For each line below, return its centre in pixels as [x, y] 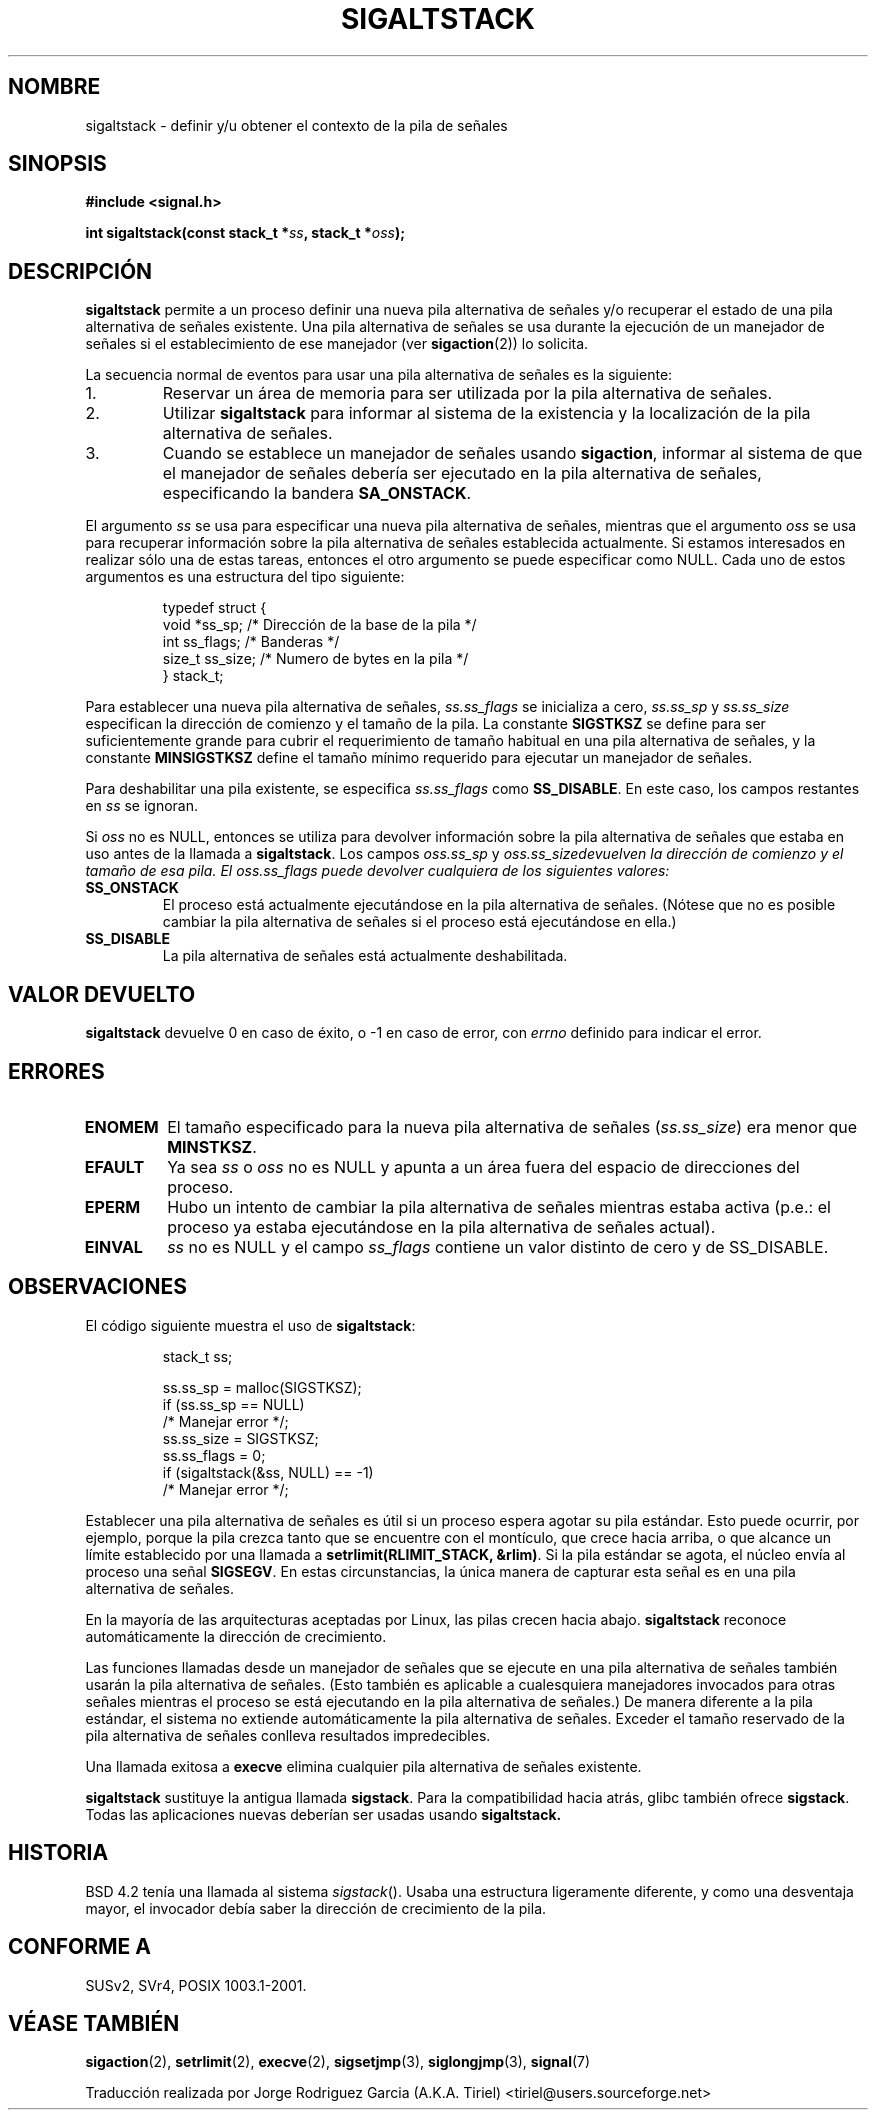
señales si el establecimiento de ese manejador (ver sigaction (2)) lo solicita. [337, 344]
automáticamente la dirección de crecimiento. [236, 1636]
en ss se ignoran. [142, 806]
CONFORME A [79, 1947]
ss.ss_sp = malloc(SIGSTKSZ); [262, 1387]
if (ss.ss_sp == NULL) [233, 1404]
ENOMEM [121, 1126]
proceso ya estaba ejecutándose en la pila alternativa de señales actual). [441, 1226]
